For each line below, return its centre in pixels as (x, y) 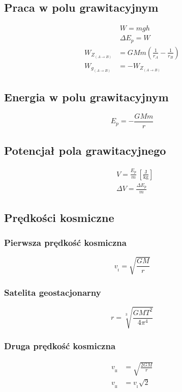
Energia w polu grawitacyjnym (86, 96)
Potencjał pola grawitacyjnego (85, 150)
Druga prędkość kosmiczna (60, 346)
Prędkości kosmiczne (59, 217)
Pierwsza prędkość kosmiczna (65, 242)
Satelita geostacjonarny (53, 292)
